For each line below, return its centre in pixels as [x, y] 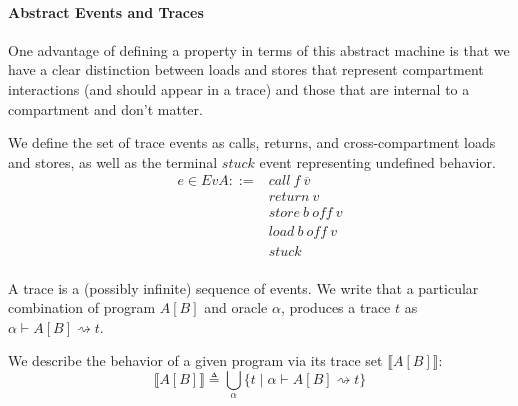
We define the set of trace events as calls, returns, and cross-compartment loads [252, 142]
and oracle [236, 307]
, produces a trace [335, 307]
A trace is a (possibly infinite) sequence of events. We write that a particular [243, 287]
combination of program [82, 307]
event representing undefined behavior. [377, 161]
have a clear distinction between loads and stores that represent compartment [246, 69]
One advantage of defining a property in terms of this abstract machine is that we [259, 49]
